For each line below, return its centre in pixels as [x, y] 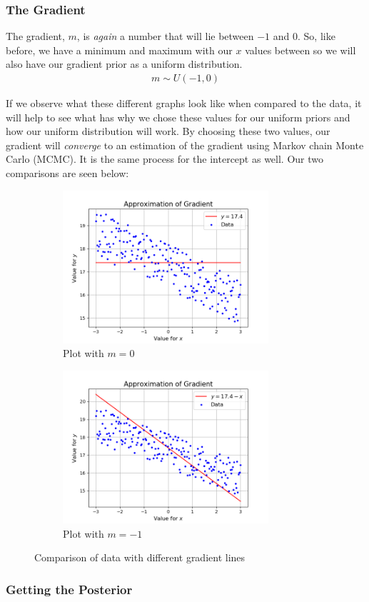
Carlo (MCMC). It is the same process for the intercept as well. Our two [165, 159]
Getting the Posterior [69, 589]
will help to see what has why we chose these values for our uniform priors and [178, 117]
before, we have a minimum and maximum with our [119, 50]
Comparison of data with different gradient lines [140, 557]
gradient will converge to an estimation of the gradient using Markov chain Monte [185, 145]
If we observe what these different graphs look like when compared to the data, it [184, 103]
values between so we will [300, 50]
